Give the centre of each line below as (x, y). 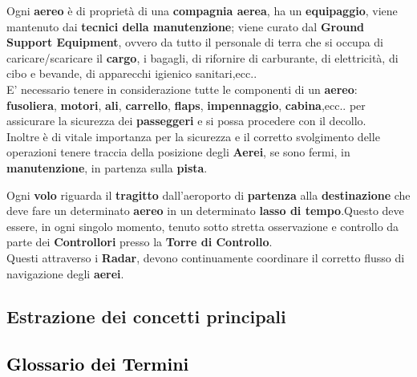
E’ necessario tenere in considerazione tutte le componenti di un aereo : (182, 89)
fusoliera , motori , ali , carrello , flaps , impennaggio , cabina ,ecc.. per (186, 105)
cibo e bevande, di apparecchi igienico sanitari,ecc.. (132, 73)
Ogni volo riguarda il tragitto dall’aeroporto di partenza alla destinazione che (208, 195)
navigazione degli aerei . (65, 273)
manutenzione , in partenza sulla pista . (107, 167)
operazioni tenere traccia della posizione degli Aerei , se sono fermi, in (178, 152)
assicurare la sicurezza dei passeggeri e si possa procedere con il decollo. (186, 121)
